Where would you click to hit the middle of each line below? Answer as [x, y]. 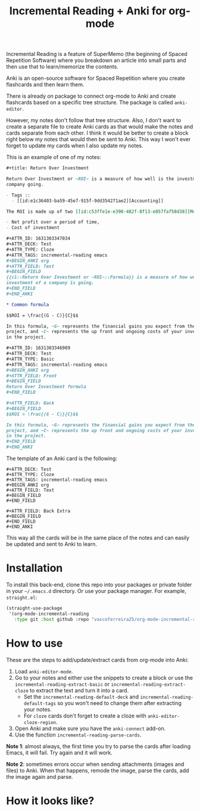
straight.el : [22, 597]
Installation [35, 568]
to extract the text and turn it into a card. [79, 690]
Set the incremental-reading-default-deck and [81, 697]
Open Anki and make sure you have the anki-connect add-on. [90, 728]
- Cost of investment [33, 228]
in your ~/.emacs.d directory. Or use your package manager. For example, [96, 591]
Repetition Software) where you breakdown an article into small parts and [96, 60]
